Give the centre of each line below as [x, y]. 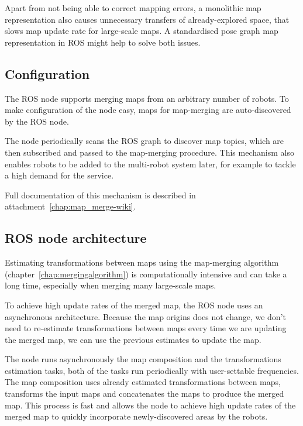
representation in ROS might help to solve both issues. [103, 42]
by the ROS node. [37, 121]
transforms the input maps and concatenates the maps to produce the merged [144, 394]
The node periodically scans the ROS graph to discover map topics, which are [144, 141]
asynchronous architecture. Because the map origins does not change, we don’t [145, 316]
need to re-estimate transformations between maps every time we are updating [146, 328]
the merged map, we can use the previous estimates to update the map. [133, 339]
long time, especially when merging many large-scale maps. [111, 285]
